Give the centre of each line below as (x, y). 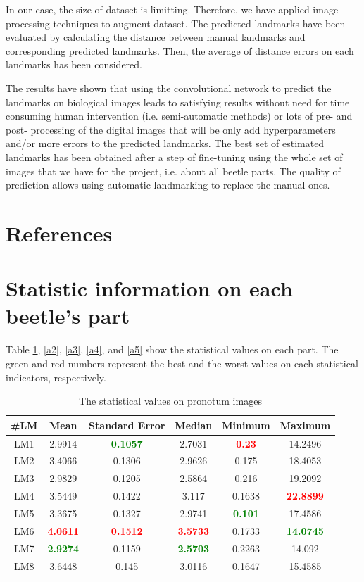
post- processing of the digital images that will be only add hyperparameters (171, 129)
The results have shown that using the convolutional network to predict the (169, 88)
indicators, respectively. (56, 377)
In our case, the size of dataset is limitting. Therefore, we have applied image (172, 9)
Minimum (246, 425)
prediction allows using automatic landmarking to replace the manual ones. (168, 185)
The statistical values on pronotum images (170, 401)
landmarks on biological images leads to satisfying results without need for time (178, 102)
